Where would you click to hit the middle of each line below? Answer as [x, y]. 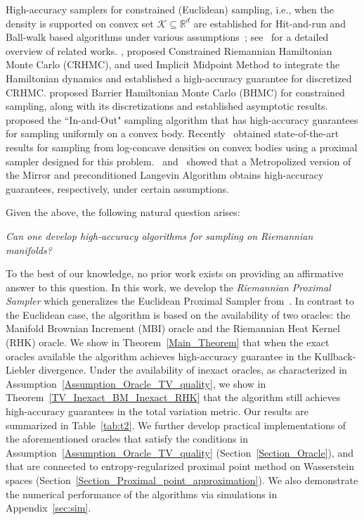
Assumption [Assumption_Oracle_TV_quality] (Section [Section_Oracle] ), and [180, 452]
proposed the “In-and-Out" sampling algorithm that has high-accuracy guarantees [182, 119]
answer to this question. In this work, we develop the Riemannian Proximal [168, 287]
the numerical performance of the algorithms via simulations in [142, 494]
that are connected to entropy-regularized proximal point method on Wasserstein [180, 466]
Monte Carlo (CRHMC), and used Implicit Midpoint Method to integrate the [173, 64]
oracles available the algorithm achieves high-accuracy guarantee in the [158, 356]
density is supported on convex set [80, 23]
